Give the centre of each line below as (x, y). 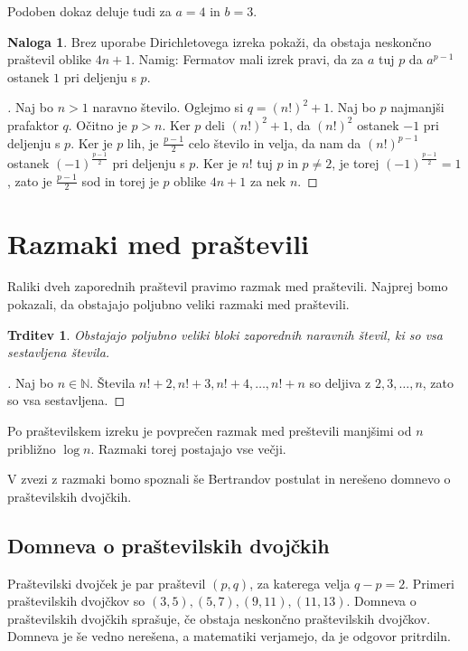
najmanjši (417, 107)
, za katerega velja (300, 583)
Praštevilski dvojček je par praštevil (107, 583)
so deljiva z (340, 382)
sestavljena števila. (59, 352)
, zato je (30, 180)
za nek (268, 180)
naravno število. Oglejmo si (168, 107)
